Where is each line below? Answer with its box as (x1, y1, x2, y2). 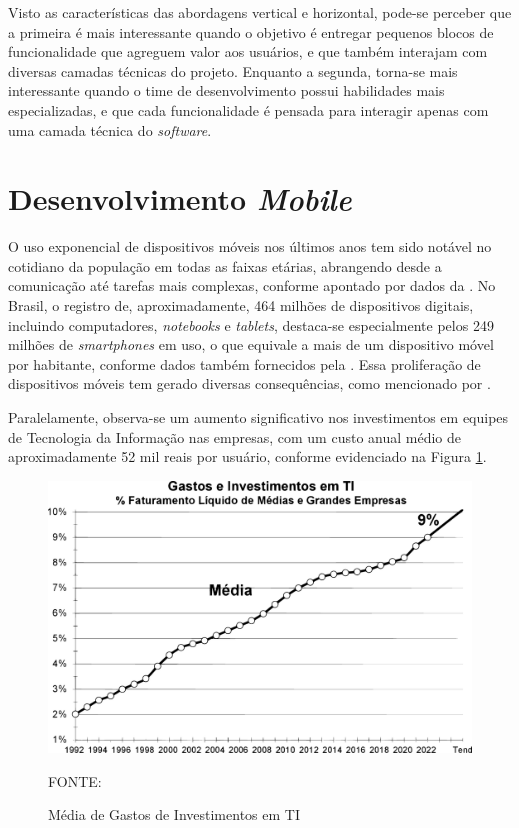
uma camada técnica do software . (8, 119, 212, 140)
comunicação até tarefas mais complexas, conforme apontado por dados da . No (8, 275, 496, 296)
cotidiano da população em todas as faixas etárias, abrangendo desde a (8, 255, 442, 276)
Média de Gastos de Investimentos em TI (48, 804, 300, 825)
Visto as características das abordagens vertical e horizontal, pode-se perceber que (8, 2, 512, 22)
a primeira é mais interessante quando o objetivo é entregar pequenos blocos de (8, 21, 494, 42)
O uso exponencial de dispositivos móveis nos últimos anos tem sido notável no (8, 236, 492, 257)
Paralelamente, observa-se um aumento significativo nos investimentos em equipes (8, 407, 509, 428)
